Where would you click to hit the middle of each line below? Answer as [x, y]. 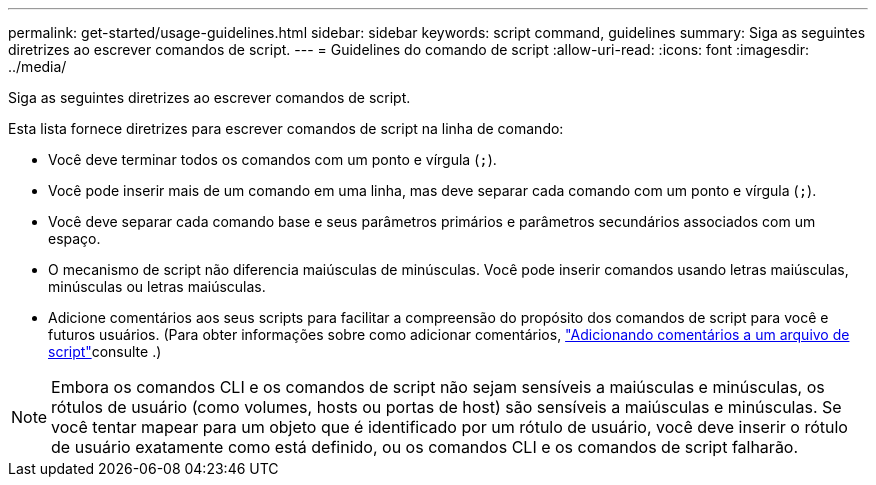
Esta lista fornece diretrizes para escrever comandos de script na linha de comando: [286, 128]
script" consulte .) [105, 351]
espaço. [74, 238]
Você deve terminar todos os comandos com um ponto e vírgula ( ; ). [272, 159]
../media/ [37, 66]
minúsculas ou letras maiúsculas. [157, 286]
